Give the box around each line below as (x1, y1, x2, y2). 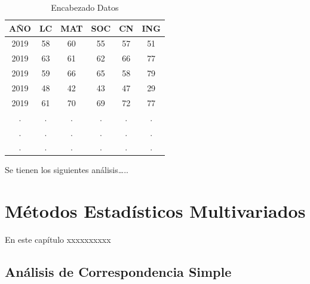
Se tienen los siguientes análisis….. (5, 163, 128, 176)
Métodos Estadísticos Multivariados (5, 199, 306, 223)
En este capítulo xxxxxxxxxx (5, 233, 111, 246)
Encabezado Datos (51, 1, 119, 13)
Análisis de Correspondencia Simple (5, 263, 232, 281)
